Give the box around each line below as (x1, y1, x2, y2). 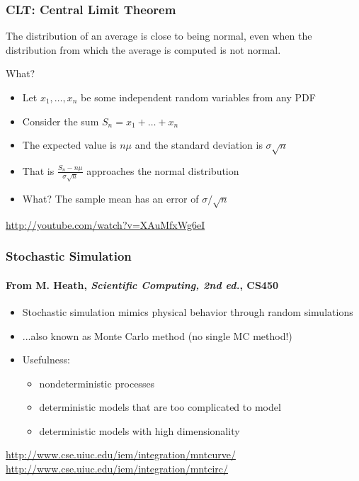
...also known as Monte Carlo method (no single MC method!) (22, 328, 292, 343)
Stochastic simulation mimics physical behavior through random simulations (22, 304, 353, 319)
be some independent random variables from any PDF (81, 90, 316, 104)
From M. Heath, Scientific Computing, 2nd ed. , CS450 (6, 277, 278, 292)
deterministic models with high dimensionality (39, 423, 240, 438)
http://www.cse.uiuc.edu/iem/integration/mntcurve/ (6, 447, 236, 462)
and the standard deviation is (135, 137, 263, 152)
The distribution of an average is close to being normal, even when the (6, 28, 312, 43)
